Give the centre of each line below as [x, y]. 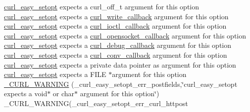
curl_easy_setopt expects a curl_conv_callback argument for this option [116, 55]
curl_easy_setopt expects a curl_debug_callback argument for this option [118, 45]
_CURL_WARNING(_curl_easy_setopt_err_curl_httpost [96, 103]
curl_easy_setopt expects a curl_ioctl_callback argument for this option [115, 26]
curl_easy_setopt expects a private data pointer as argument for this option [120, 64]
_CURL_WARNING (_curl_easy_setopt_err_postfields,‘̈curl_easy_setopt [121, 84]
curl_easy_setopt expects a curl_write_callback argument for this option [116, 16]
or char [64, 93]
